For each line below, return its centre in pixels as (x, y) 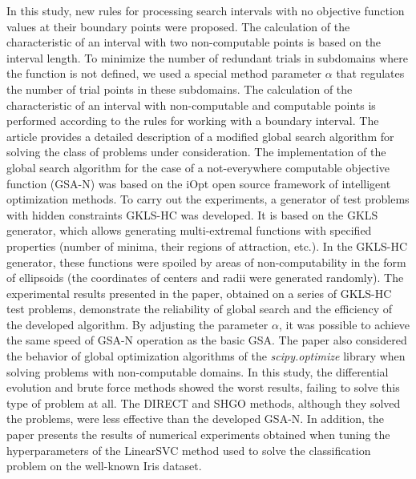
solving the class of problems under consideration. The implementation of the (196, 152)
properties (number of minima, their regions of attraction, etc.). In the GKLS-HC (207, 246)
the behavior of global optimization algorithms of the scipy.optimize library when (206, 356)
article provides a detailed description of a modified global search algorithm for (200, 136)
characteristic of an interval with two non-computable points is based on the (194, 42)
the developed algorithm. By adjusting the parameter (137, 324)
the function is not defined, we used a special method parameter (164, 73)
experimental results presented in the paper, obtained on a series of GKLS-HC (199, 293)
